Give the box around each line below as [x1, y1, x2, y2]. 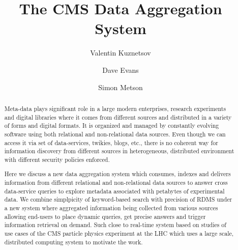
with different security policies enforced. [4, 155, 110, 163]
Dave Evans [102, 64, 139, 75]
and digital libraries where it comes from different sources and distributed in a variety [4, 113, 232, 121]
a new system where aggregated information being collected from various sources [4, 204, 218, 212]
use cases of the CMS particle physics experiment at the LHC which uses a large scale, [4, 229, 234, 237]
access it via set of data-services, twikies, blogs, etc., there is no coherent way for [4, 138, 218, 147]
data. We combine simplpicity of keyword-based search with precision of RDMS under [4, 195, 232, 204]
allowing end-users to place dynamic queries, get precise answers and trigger [4, 212, 206, 220]
